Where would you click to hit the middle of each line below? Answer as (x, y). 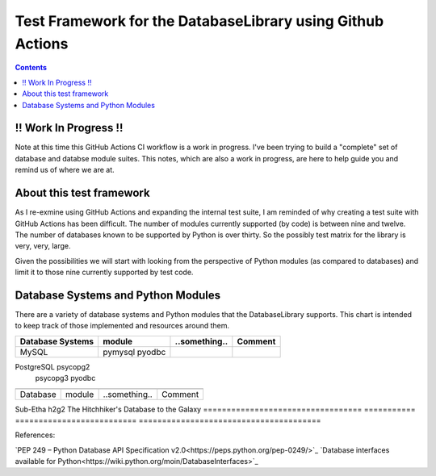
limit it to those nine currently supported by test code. (104, 272)
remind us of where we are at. (65, 170)
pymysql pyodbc (134, 352)
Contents (31, 68)
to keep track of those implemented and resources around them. (122, 326)
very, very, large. (43, 246)
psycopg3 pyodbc (65, 378)
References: (35, 435)
